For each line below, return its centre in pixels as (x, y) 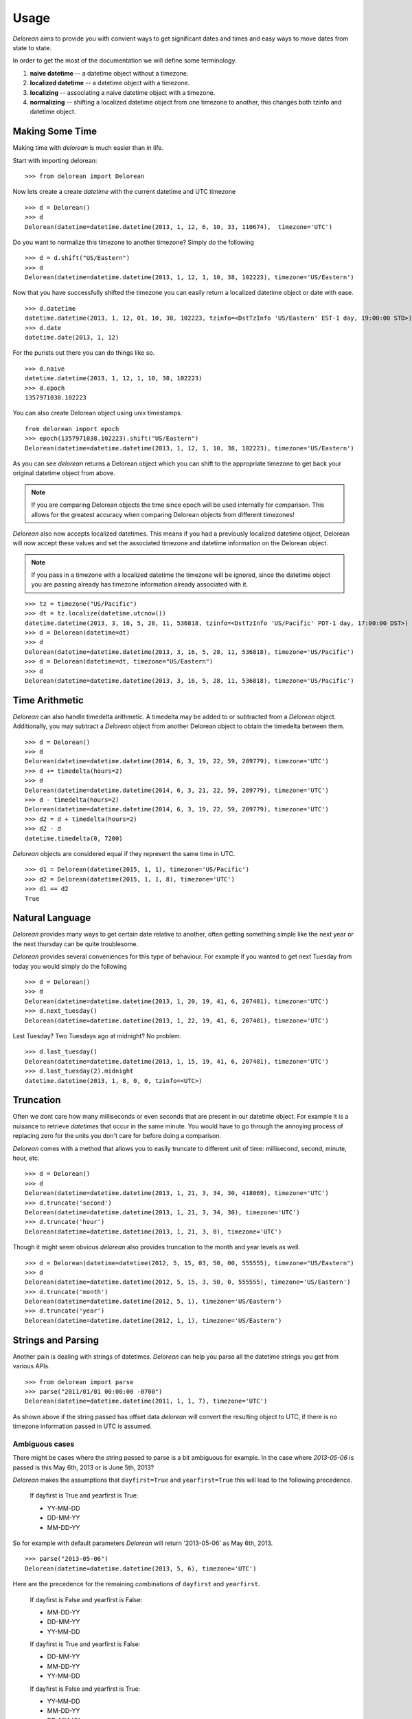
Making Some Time (55, 132)
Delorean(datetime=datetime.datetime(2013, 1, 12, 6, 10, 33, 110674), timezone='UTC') (179, 227)
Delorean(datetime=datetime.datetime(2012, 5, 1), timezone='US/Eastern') (153, 1302)
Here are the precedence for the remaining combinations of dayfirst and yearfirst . (136, 1584)
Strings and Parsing (56, 1340)
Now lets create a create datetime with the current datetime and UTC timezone (124, 192)
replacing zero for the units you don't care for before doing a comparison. (117, 1136)
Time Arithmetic (48, 700)
